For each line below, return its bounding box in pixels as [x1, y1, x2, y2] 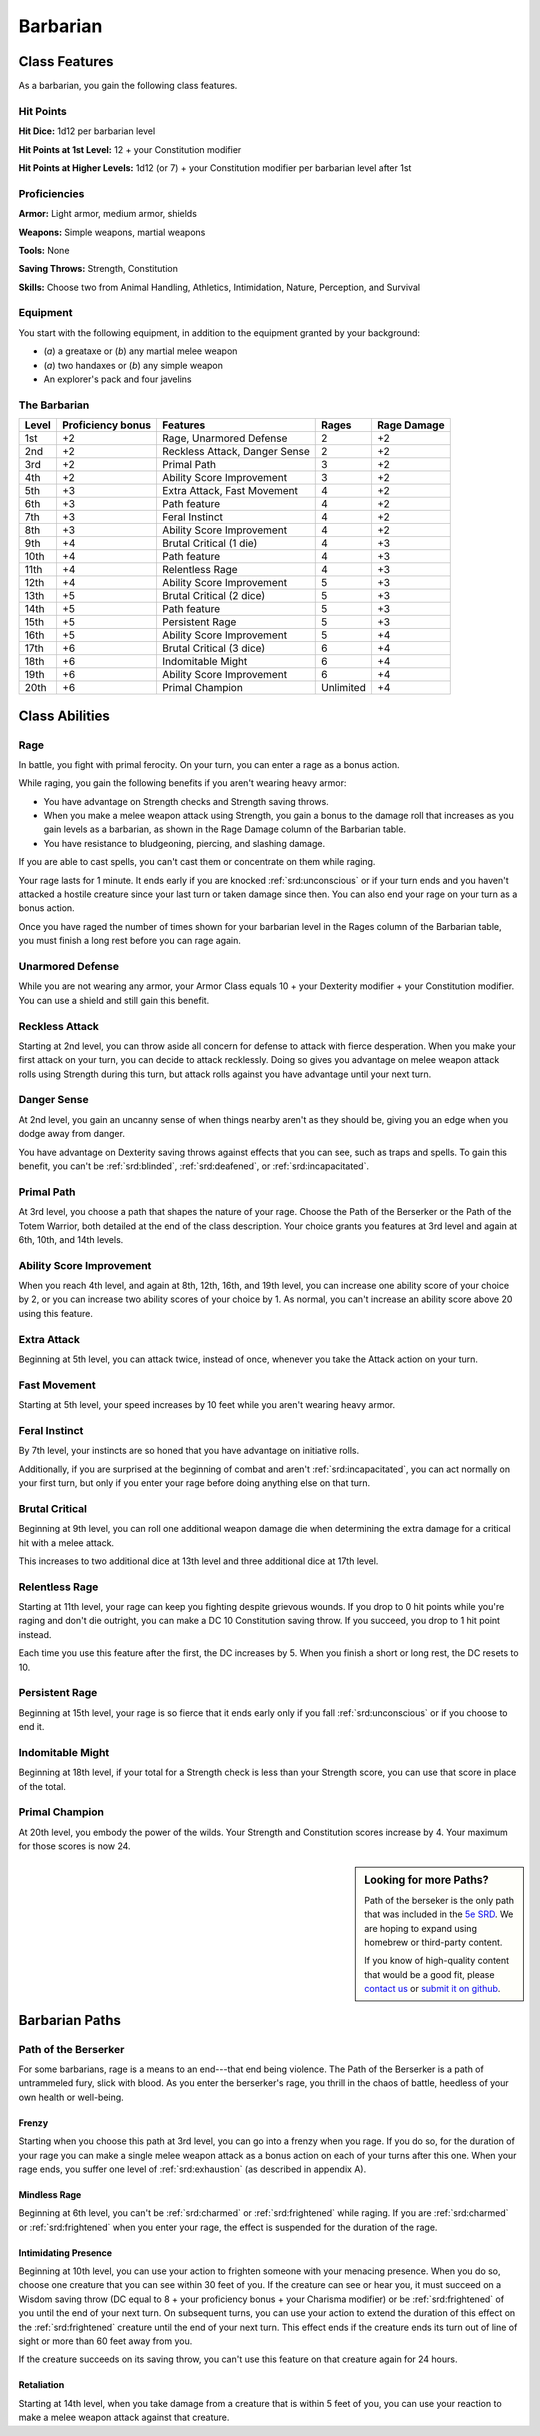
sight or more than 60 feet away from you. [18, 2335, 193, 2347]
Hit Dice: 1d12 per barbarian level [18, 125, 156, 137]
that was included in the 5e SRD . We [364, 1908, 514, 1920]
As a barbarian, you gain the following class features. [18, 80, 238, 92]
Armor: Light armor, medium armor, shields [18, 208, 197, 220]
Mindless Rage [18, 2188, 82, 2200]
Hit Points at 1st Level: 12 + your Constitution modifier [18, 143, 242, 155]
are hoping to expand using [364, 1922, 477, 1934]
